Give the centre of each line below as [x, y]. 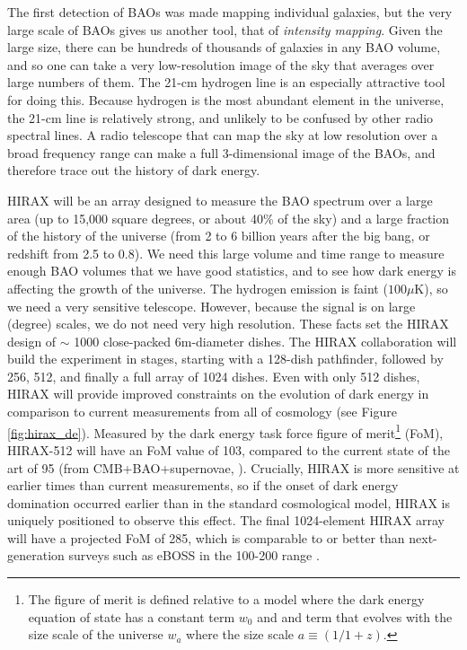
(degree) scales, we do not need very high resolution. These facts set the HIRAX [228, 324]
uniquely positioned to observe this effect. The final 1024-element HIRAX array [226, 520]
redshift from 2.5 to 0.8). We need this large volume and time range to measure [226, 253]
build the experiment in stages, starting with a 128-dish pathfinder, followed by [225, 359]
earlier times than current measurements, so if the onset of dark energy [203, 485]
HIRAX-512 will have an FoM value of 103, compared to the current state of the [229, 449]
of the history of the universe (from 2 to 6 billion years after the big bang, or [219, 236]
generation [36, 555]
